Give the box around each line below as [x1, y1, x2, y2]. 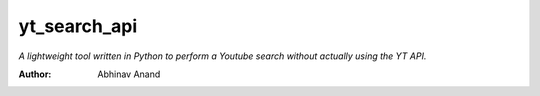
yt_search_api [18, 15, 138, 37]
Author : [18, 68, 52, 80]
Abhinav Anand [97, 68, 161, 80]
